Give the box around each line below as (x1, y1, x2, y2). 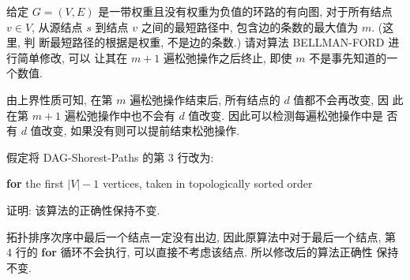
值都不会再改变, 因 (293, 91, 389, 107)
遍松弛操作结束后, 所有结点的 (130, 91, 280, 107)
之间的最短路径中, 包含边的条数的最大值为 (141, 18, 359, 35)
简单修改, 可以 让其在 (17, 49, 128, 65)
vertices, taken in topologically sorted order (103, 175, 313, 192)
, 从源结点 (32, 18, 83, 35)
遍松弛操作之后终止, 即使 (163, 49, 292, 65)
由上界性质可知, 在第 (6, 91, 113, 107)
